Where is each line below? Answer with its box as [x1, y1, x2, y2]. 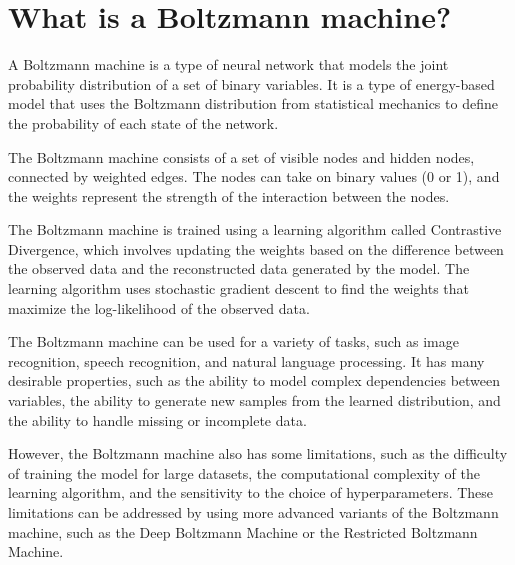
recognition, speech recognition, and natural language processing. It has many [8, 350, 485, 371]
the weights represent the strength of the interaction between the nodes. [8, 185, 450, 206]
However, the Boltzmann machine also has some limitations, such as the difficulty [8, 443, 508, 464]
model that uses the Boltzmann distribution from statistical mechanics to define [8, 93, 498, 114]
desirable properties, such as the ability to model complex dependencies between [8, 370, 501, 391]
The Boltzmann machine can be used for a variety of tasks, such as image [8, 331, 459, 352]
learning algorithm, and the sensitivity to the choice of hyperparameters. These [8, 482, 494, 503]
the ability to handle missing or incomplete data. [8, 409, 307, 430]
